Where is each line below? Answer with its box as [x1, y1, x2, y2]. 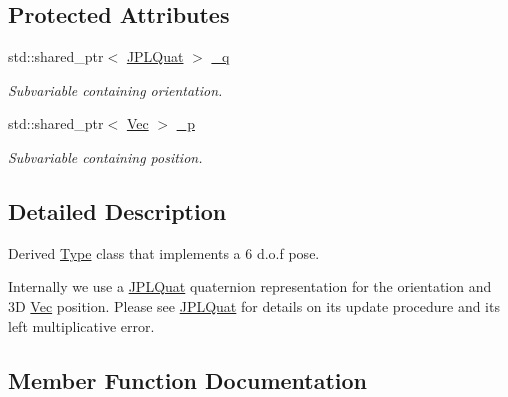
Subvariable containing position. [8, 146, 203, 167]
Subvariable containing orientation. [8, 79, 223, 100]
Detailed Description [8, 195, 227, 226]
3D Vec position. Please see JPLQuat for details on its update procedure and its [8, 295, 500, 316]
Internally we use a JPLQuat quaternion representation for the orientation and [8, 276, 492, 297]
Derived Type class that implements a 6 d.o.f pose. [8, 242, 320, 263]
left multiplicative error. [8, 315, 155, 336]
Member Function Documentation [8, 364, 368, 395]
